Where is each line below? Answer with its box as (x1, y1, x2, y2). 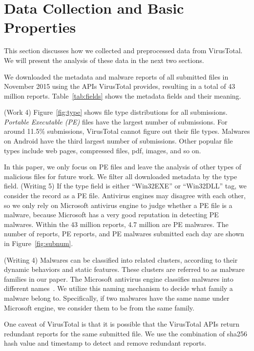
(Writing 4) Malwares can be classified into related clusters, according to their (4, 254, 238, 265)
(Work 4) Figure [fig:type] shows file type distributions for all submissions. (4, 107, 228, 117)
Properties (4, 17, 76, 37)
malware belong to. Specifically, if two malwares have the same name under (4, 292, 230, 303)
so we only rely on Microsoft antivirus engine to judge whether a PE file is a (4, 200, 233, 210)
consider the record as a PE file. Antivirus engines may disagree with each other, (4, 190, 246, 201)
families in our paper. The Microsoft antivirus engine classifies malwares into (4, 273, 233, 284)
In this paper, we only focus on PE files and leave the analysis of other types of (4, 162, 241, 172)
